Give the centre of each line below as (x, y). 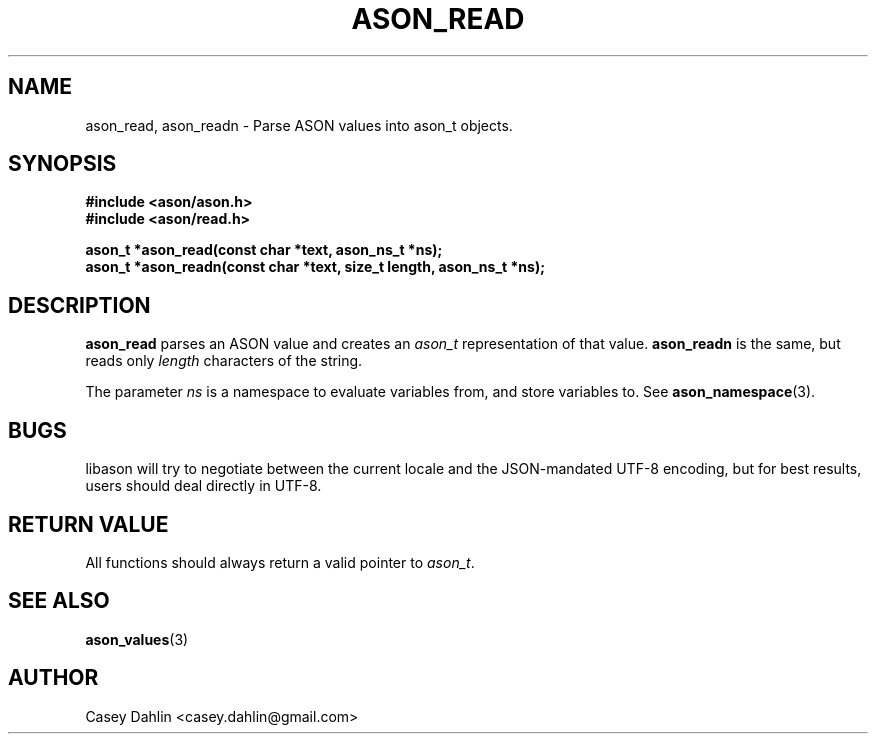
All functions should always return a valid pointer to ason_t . (280, 562)
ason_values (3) (137, 639)
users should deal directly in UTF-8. (203, 486)
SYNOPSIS (62, 164)
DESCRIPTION (79, 305)
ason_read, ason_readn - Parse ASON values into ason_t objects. (299, 125)
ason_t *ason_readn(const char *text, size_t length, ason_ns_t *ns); (315, 267)
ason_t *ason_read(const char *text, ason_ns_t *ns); (264, 250)
